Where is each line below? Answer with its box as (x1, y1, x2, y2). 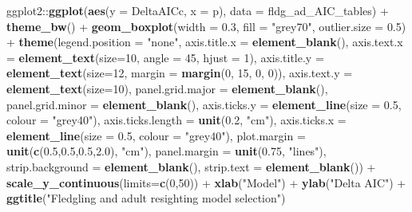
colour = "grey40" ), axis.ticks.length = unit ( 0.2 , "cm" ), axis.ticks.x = (6, 112, 347, 128)
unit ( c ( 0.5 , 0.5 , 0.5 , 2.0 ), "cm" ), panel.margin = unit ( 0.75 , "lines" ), (6, 143, 327, 159)
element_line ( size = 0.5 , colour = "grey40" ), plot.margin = (6, 127, 306, 143)
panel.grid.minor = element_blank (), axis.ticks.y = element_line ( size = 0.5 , (6, 96, 402, 112)
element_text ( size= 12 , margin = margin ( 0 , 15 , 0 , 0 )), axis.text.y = (6, 65, 353, 81)
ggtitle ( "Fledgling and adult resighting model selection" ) (6, 190, 286, 206)
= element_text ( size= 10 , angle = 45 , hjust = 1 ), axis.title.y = (6, 49, 324, 65)
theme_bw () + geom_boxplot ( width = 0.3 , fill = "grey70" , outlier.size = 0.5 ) (6, 18, 406, 34)
